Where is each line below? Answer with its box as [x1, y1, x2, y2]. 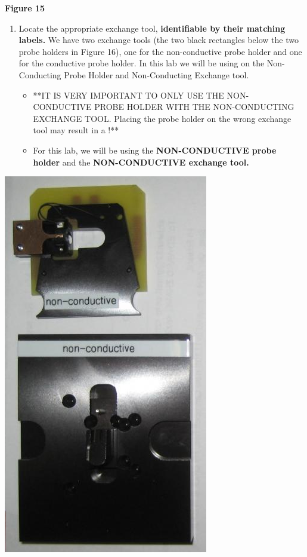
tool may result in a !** [33, 124, 119, 136]
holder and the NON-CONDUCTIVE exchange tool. [33, 155, 249, 168]
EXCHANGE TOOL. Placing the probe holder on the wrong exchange [33, 112, 292, 124]
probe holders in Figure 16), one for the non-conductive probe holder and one [18, 45, 302, 57]
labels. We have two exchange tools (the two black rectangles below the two [18, 33, 299, 46]
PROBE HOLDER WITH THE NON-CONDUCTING [94, 100, 294, 113]
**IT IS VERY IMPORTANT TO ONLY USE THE [33, 88, 224, 101]
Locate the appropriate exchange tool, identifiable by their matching [18, 22, 286, 34]
